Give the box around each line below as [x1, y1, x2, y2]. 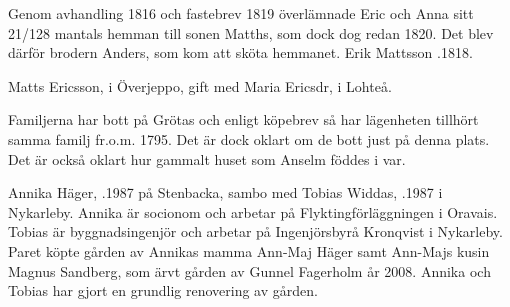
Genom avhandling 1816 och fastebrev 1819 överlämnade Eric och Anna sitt [8, 3, 474, 23]
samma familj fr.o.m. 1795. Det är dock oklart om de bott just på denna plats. [8, 128, 490, 149]
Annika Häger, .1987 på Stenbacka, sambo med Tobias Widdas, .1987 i [8, 182, 443, 203]
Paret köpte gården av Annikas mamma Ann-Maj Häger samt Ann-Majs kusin [8, 240, 490, 261]
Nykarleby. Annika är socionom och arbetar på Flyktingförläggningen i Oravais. [8, 201, 498, 222]
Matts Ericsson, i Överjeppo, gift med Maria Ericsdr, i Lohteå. [8, 75, 392, 96]
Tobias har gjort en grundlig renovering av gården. [8, 280, 318, 301]
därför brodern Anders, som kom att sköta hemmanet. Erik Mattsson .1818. [8, 42, 473, 63]
